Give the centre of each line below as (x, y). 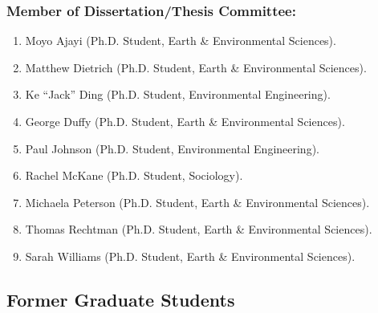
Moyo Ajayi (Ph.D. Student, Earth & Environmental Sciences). (181, 41)
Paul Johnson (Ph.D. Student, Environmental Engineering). (172, 148)
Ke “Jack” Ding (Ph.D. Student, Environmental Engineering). (178, 94)
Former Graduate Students (121, 299)
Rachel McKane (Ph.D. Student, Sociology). (134, 175)
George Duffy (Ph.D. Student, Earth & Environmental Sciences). (185, 121)
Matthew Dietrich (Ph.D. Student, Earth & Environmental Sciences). (196, 67)
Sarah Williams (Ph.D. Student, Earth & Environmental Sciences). (190, 256)
